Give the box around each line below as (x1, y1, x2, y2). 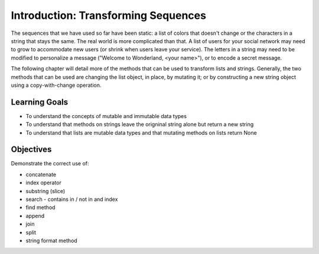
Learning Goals (11, 97, 69, 107)
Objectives (11, 145, 52, 155)
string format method (25, 237, 78, 244)
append (25, 212, 45, 219)
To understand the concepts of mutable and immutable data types (25, 112, 187, 119)
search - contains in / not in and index (25, 196, 118, 203)
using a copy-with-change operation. (11, 82, 102, 89)
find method (25, 204, 56, 211)
